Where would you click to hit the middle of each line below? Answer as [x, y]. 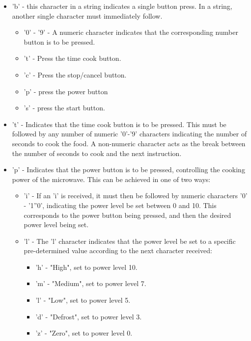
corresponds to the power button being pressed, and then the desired [127, 215]
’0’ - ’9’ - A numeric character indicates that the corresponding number [131, 32]
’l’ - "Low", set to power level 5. [83, 300]
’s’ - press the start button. [64, 108]
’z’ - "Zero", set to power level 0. [84, 333]
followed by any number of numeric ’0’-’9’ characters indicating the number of [129, 134]
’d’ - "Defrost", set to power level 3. [89, 316]
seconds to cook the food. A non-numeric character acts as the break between [129, 143]
